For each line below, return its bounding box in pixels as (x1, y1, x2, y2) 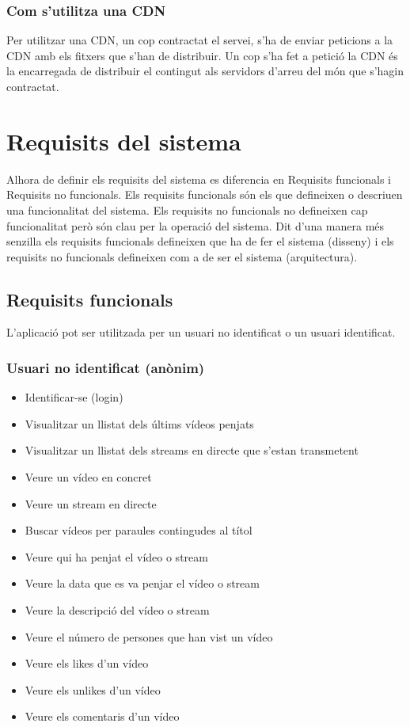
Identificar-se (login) (25, 389, 123, 405)
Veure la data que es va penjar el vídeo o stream (25, 575, 260, 592)
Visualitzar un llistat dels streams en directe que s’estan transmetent (25, 442, 359, 459)
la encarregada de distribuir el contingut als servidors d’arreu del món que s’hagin (6, 63, 404, 79)
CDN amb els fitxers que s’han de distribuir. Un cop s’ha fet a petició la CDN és (6, 47, 398, 63)
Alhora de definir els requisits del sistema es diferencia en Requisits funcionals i (6, 170, 391, 187)
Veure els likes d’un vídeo (25, 655, 149, 672)
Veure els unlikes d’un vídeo (25, 681, 161, 698)
